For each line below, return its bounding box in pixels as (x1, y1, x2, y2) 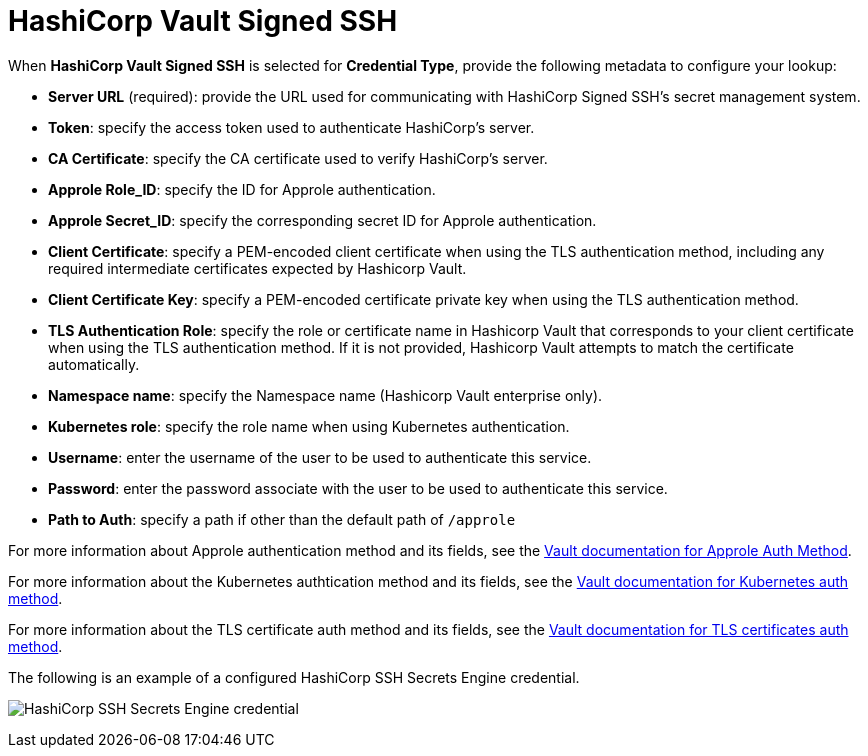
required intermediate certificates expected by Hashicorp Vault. (48, 259, 467, 277)
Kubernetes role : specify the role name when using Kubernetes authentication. (48, 417, 570, 435)
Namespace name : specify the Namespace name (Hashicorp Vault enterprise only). (48, 386, 603, 404)
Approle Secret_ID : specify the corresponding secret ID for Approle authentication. (48, 211, 597, 229)
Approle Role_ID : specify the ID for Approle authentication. (48, 180, 436, 198)
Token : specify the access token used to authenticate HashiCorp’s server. (48, 118, 535, 136)
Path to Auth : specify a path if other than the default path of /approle (48, 510, 516, 528)
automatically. (48, 355, 140, 373)
